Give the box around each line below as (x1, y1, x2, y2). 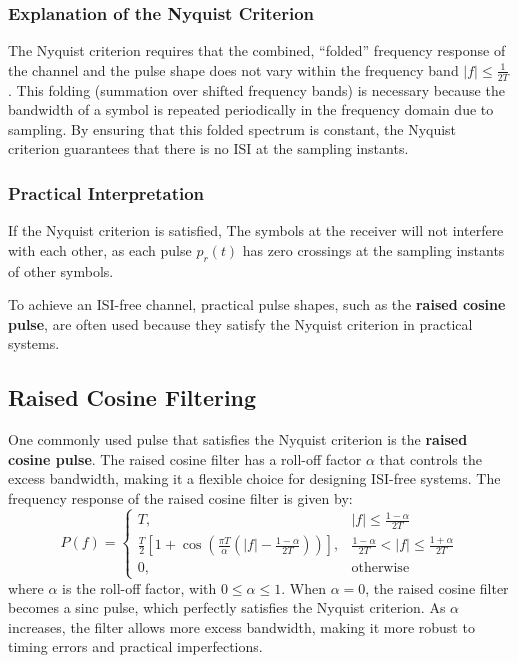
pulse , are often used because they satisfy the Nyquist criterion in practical (8, 313, 473, 334)
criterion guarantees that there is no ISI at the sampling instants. (8, 138, 409, 159)
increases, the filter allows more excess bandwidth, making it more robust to (8, 616, 475, 637)
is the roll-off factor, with (62, 577, 217, 598)
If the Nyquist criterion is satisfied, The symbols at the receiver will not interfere (8, 220, 504, 241)
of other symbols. (8, 260, 114, 281)
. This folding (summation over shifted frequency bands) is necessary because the (8, 79, 505, 100)
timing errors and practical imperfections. (8, 636, 263, 657)
